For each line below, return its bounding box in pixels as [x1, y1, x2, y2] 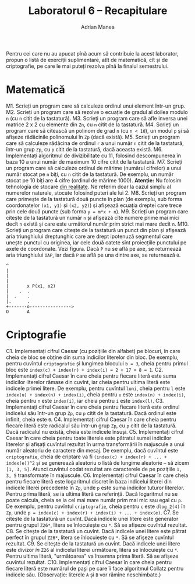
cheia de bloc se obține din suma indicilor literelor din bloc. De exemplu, [6, 354, 179, 361]
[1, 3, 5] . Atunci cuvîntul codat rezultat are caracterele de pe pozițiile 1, [6, 465, 182, 472]
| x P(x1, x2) [6, 283, 56, 289]
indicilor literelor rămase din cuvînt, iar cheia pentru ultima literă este [6, 378, 171, 385]
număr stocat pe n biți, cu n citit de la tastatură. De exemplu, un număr [6, 171, 174, 178]
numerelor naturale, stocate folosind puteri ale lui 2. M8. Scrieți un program [6, 189, 186, 196]
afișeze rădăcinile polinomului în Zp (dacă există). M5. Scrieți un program [6, 133, 180, 140]
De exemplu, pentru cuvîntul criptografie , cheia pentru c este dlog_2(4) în [6, 503, 186, 510]
